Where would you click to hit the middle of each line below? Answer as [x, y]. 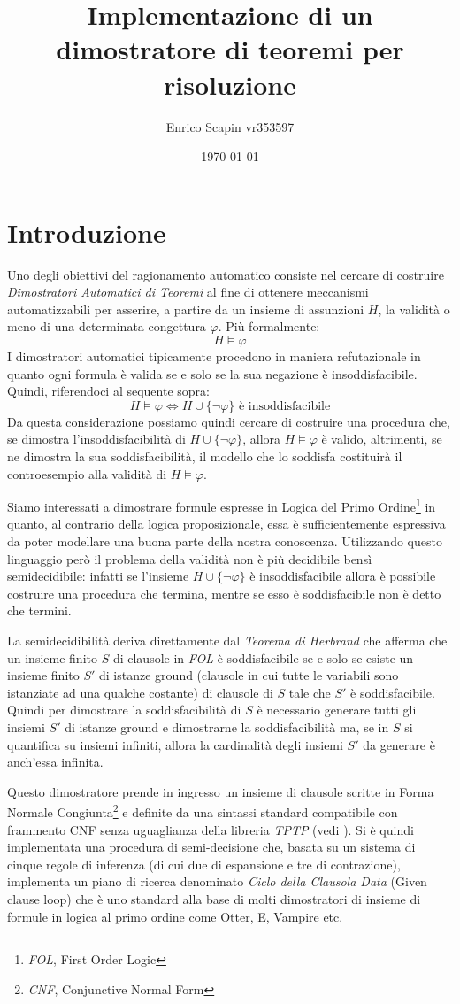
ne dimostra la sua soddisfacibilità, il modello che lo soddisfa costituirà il [205, 456]
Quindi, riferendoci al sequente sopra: [108, 391]
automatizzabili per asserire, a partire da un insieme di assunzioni [186, 309]
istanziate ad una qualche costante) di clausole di [140, 692]
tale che [310, 692]
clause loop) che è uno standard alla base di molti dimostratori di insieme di [214, 898]
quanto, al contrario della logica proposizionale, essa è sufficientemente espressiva [226, 524]
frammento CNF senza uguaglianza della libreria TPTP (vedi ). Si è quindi [211, 829]
